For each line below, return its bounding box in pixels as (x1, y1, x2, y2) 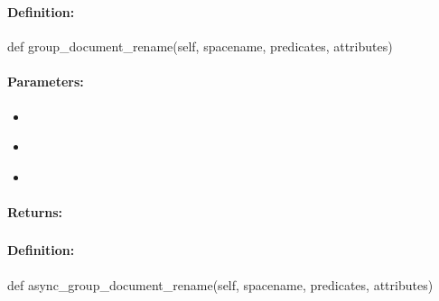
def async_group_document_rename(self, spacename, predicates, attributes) (7, 275, 434, 294)
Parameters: (7, 72, 84, 91)
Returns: (7, 202, 63, 221)
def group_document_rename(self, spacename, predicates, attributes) (7, 37, 393, 56)
